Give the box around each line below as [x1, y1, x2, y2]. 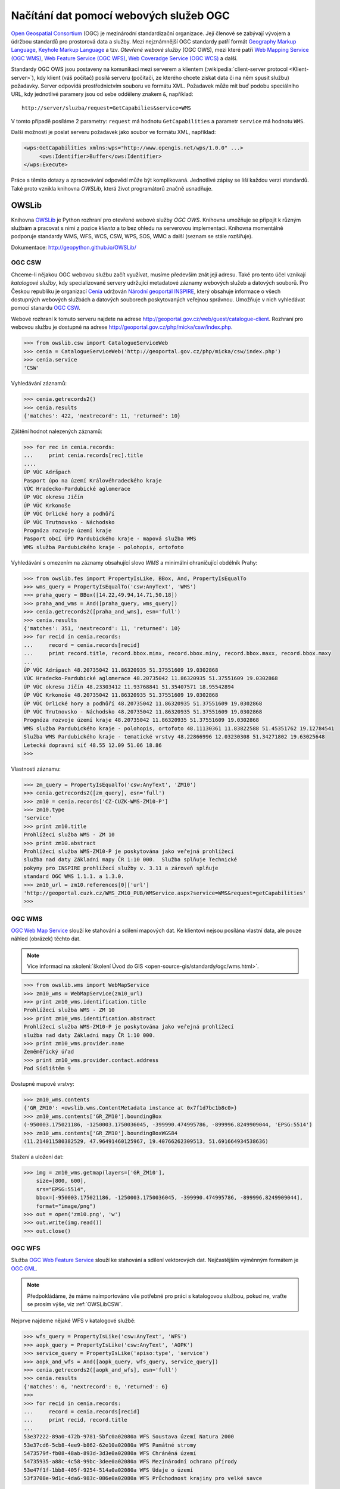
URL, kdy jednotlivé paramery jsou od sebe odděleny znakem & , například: [11, 91, 194, 98]
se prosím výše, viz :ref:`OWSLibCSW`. [27, 1301, 123, 1308]
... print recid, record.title [23, 1416, 127, 1423]
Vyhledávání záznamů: [11, 380, 67, 387]
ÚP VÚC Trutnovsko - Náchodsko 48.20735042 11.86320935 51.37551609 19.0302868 [23, 708, 263, 715]
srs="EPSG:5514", [36, 1186, 87, 1192]
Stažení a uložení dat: [11, 1153, 64, 1161]
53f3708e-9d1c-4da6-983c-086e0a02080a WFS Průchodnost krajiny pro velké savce [23, 1475, 263, 1482]
